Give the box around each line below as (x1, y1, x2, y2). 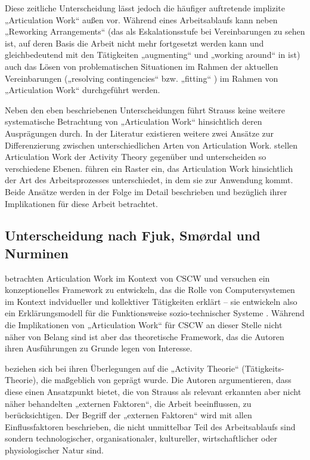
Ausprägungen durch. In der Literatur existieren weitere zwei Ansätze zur (5, 126, 274, 139)
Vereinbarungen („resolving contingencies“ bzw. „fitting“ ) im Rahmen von (5, 72, 278, 84)
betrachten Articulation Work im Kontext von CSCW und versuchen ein (5, 271, 270, 284)
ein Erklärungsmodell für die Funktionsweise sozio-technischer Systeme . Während (5, 307, 305, 319)
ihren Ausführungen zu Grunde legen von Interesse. (5, 342, 193, 354)
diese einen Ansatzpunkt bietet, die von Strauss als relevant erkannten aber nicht (5, 385, 302, 398)
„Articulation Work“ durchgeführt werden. (5, 84, 160, 96)
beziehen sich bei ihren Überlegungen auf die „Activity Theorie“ (5, 362, 239, 374)
